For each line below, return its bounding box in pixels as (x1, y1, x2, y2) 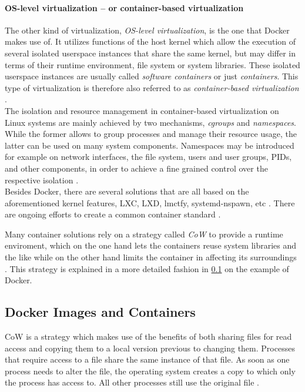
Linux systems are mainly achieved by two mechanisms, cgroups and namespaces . (5, 116, 296, 128)
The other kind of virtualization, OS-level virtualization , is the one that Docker (5, 24, 290, 36)
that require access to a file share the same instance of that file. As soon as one (5, 353, 290, 366)
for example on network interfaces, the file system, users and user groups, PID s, (5, 150, 292, 163)
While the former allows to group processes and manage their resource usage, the (5, 128, 297, 140)
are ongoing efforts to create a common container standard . (5, 208, 221, 220)
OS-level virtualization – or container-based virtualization (5, 1, 244, 14)
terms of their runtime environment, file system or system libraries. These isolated (5, 58, 300, 71)
